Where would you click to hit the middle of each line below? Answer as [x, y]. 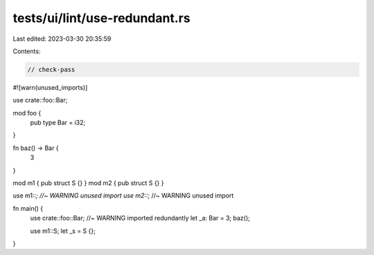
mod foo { [27, 113]
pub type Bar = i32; [58, 123]
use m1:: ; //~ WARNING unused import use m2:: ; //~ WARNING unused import [123, 196]
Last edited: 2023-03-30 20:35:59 [62, 39]
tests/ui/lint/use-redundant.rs [101, 18]
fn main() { [28, 208]
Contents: [27, 51]
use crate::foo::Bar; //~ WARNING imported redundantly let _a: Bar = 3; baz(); [140, 218]
